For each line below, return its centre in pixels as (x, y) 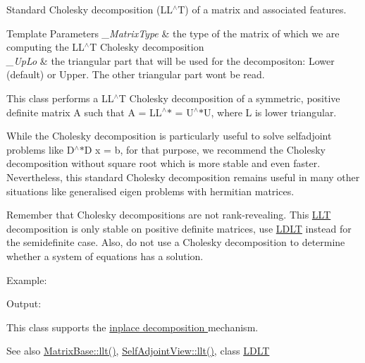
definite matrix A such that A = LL (84, 112)
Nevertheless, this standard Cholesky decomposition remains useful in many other (183, 177)
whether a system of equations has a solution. (105, 256)
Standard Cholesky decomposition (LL (89, 9)
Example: (27, 279)
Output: (24, 303)
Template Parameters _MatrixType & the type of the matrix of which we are (173, 33)
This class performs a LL (60, 98)
